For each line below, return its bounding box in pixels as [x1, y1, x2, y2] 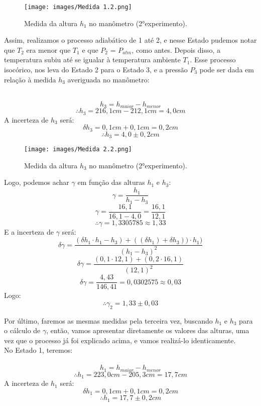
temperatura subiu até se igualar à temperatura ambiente [4, 54, 181, 65]
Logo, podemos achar [4, 177, 69, 187]
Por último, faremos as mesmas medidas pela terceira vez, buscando [4, 315, 213, 326]
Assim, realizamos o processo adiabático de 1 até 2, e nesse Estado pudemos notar [4, 35, 257, 45]
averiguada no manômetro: [67, 74, 150, 84]
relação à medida [4, 74, 56, 84]
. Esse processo [190, 54, 236, 65]
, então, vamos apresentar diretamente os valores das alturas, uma [46, 325, 249, 336]
